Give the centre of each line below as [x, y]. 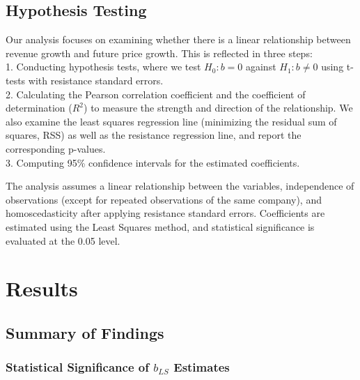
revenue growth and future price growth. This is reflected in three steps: [159, 53]
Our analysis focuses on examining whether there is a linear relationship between [178, 39]
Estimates [202, 367]
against [261, 67]
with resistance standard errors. [96, 80]
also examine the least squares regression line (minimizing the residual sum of [171, 121]
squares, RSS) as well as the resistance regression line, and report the [154, 135]
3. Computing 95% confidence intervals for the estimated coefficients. [153, 162]
